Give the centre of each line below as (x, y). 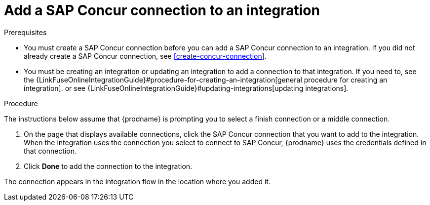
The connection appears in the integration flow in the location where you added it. (137, 181)
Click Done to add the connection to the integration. (108, 166)
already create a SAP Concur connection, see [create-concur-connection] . (145, 56)
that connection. (50, 151)
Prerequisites (25, 32)
